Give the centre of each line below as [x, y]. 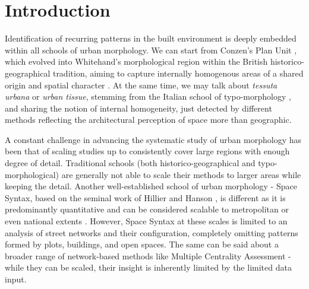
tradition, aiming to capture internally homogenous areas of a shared [178, 73]
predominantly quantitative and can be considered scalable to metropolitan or [147, 209]
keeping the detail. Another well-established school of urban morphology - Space [151, 186]
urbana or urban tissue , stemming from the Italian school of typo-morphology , [148, 96]
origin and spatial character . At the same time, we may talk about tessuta [141, 85]
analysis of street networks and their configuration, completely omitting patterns [152, 232]
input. [16, 279]
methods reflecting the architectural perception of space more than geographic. [148, 120]
